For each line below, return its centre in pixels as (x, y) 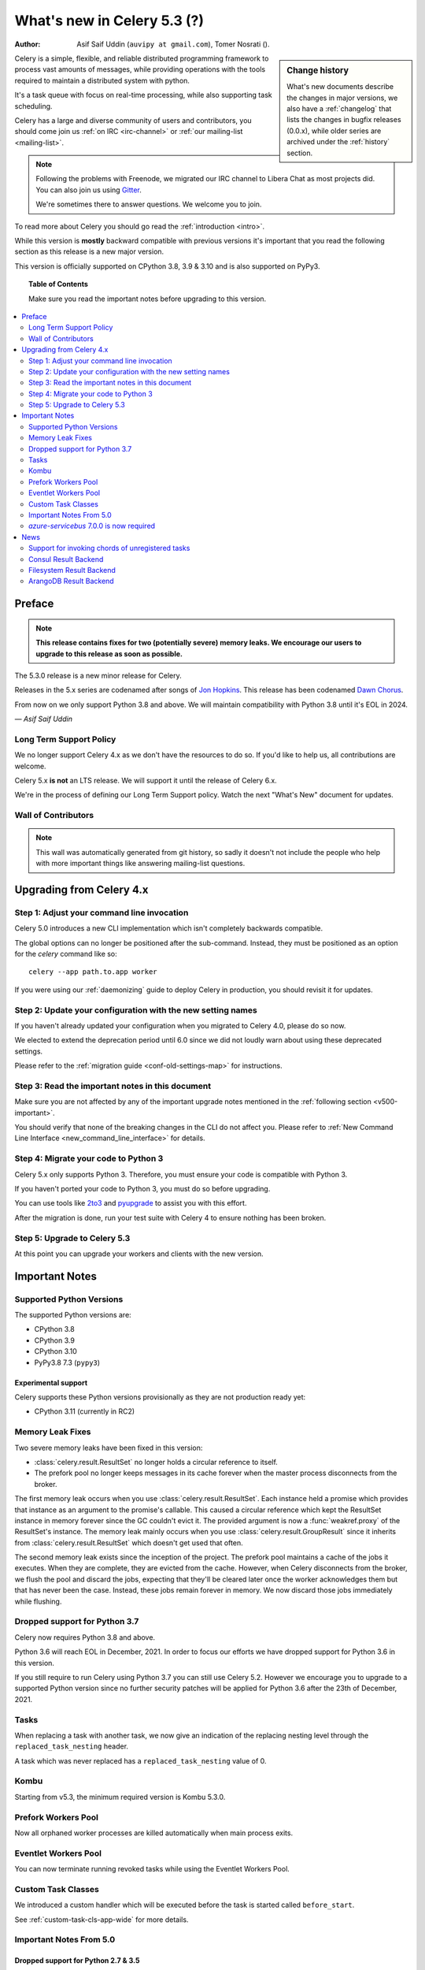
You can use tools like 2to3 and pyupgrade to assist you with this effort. (131, 1203)
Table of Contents (58, 284)
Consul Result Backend (66, 559)
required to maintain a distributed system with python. (102, 80)
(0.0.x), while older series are (334, 131)
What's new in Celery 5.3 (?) (109, 20)
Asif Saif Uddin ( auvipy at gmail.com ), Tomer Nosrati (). (174, 44)
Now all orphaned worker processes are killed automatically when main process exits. (154, 1833)
